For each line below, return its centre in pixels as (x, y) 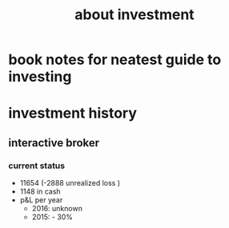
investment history (73, 113)
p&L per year (41, 200)
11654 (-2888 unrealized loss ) (70, 183)
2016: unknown (57, 209)
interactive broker (54, 143)
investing (40, 77)
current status (37, 166)
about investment (135, 15)
